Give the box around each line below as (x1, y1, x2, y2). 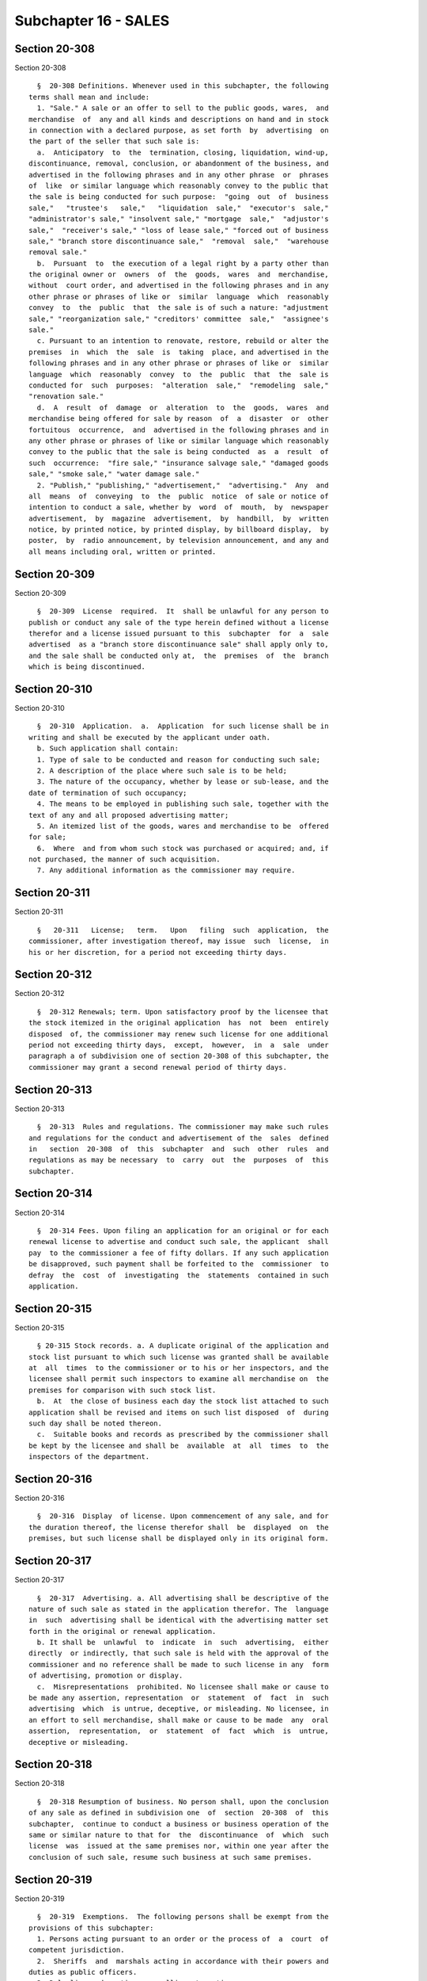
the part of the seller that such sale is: (28, 137, 200, 146)
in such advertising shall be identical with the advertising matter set (28, 1616, 329, 1624)
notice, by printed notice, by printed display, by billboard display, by (28, 525, 329, 534)
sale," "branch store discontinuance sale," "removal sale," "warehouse (28, 236, 329, 246)
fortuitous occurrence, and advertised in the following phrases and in (28, 425, 329, 434)
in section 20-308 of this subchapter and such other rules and (28, 1144, 329, 1153)
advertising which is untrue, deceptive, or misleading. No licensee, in (28, 1704, 329, 1713)
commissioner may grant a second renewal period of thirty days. (28, 1063, 288, 1071)
